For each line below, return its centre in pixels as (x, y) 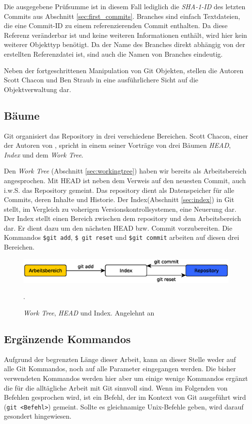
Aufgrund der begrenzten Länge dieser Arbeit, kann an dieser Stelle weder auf (120, 359)
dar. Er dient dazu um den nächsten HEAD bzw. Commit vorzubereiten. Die (118, 228)
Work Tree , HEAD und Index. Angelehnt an (89, 313)
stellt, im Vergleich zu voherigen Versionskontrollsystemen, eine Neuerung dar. (120, 209)
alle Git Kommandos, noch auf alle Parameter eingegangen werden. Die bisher (120, 369)
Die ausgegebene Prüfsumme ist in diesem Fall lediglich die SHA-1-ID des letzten (125, 6)
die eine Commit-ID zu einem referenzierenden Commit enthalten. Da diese (116, 25)
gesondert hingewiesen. (38, 416)
